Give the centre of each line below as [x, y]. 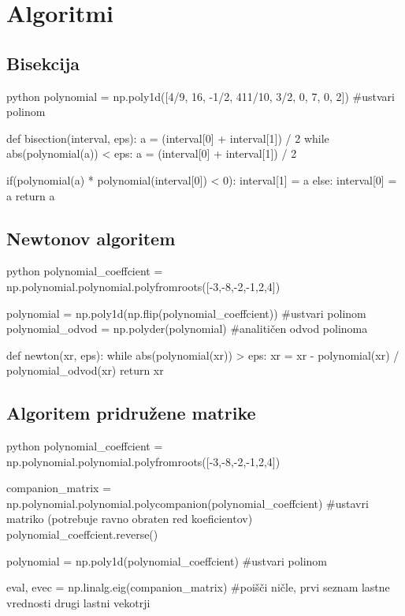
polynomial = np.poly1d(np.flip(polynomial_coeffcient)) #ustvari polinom [186, 313]
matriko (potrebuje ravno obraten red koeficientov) [130, 519]
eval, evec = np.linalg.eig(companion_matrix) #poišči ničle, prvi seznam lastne [198, 587]
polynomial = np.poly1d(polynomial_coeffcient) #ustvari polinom [167, 560]
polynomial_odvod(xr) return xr [85, 370]
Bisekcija [43, 63]
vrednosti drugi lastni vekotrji [78, 602]
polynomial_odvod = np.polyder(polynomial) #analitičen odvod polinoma [187, 329]
